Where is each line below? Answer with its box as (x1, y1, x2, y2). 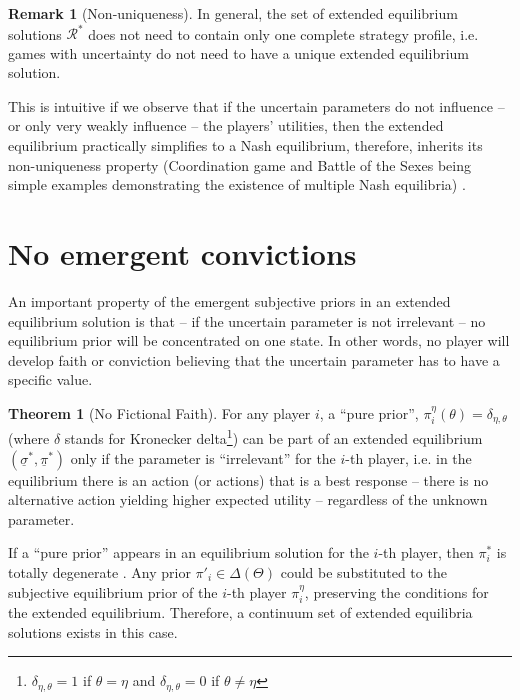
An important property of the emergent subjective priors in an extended (8, 290, 451, 311)
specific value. (8, 369, 93, 390)
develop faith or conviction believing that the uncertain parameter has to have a (8, 349, 500, 370)
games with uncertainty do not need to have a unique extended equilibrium (8, 42, 470, 63)
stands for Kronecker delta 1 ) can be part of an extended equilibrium (64, 425, 483, 449)
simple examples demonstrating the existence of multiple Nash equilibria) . (8, 174, 466, 195)
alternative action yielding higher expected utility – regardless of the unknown (8, 489, 488, 510)
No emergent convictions (8, 233, 357, 274)
